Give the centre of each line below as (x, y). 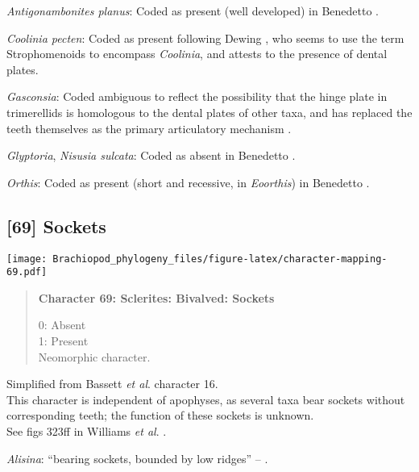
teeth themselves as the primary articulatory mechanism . (149, 128)
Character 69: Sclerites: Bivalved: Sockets (156, 297)
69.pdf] (27, 272)
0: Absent (62, 325)
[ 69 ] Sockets (56, 226)
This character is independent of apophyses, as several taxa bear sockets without (206, 399)
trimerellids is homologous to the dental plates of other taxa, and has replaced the (209, 112)
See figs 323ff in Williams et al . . (87, 431)
